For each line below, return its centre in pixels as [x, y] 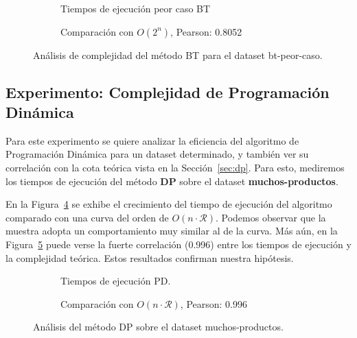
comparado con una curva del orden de [87, 217]
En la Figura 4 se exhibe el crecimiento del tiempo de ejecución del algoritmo [169, 204]
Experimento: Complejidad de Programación [168, 92]
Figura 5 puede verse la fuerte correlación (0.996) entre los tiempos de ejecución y [178, 244]
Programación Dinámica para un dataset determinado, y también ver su [157, 154]
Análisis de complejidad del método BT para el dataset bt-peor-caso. [178, 55]
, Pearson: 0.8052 [206, 31]
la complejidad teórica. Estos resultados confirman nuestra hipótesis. [150, 257]
